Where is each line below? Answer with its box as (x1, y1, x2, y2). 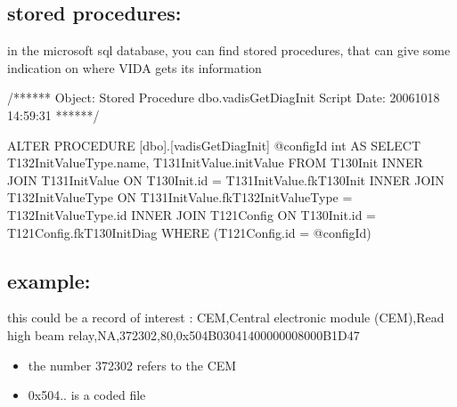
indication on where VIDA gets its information (7, 58, 262, 77)
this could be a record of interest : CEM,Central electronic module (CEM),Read (7, 308, 445, 327)
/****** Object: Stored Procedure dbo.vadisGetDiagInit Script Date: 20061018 (7, 88, 440, 107)
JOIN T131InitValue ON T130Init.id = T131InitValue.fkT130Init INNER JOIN (7, 170, 445, 189)
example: (7, 266, 91, 294)
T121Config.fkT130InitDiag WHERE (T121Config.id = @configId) (7, 223, 371, 241)
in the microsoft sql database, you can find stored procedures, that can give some (7, 41, 451, 60)
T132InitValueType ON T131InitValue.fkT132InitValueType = (7, 188, 353, 207)
